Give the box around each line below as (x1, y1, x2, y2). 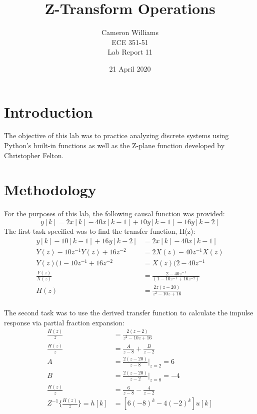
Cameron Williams (101, 27, 159, 38)
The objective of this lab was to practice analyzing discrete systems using (4, 130, 229, 141)
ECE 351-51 (111, 37, 148, 47)
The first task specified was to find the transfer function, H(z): (4, 225, 195, 236)
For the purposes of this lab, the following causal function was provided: (4, 208, 225, 219)
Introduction (4, 101, 93, 122)
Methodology (4, 179, 96, 200)
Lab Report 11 (107, 47, 152, 57)
